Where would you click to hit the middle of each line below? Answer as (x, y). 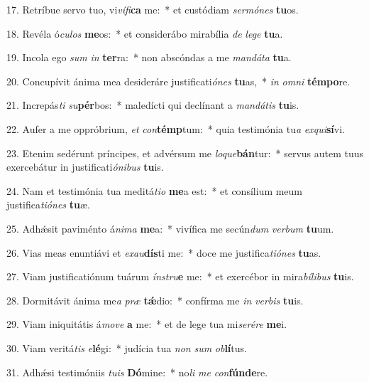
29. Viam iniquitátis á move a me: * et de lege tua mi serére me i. (147, 324)
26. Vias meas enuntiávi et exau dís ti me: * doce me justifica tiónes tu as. (164, 252)
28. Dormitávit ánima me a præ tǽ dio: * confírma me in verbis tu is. (155, 300)
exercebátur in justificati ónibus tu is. (85, 167)
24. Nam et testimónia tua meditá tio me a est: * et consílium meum (155, 190)
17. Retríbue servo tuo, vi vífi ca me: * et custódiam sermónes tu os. (153, 9)
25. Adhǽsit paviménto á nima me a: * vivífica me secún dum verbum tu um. (170, 228)
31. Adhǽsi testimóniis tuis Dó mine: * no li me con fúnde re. (137, 372)
